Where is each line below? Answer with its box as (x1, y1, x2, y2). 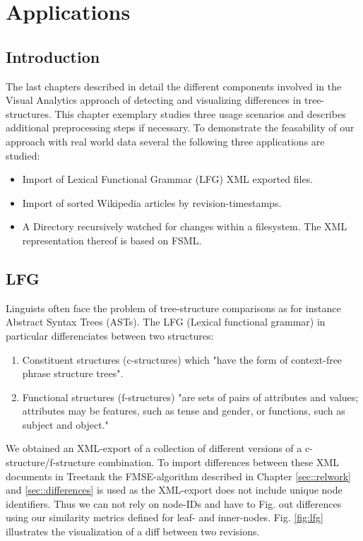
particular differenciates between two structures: (6, 328, 214, 343)
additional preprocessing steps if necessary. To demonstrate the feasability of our (6, 120, 355, 135)
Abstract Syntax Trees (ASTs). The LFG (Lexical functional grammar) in (6, 314, 326, 329)
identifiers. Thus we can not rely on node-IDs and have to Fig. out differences (6, 496, 342, 511)
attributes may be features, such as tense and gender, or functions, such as (22, 403, 345, 418)
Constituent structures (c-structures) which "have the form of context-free (22, 352, 343, 367)
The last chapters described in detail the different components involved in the (6, 78, 342, 93)
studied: (6, 148, 40, 162)
